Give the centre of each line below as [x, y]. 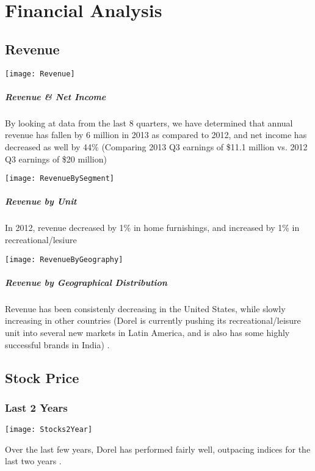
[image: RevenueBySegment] [60, 179]
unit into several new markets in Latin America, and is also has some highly [147, 332]
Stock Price [42, 377]
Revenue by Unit [41, 201]
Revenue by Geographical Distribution [86, 282]
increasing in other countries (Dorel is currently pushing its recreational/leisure [153, 320]
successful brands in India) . [57, 344]
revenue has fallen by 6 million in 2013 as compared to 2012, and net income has [156, 135]
